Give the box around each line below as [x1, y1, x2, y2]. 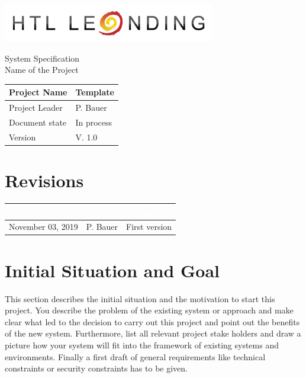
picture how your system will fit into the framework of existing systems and [5, 338, 279, 351]
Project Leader [9, 101, 63, 114]
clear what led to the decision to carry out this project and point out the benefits [5, 315, 300, 328]
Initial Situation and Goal [5, 258, 220, 282]
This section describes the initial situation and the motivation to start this [5, 292, 275, 305]
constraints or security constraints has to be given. [5, 362, 188, 374]
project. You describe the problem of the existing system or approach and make [5, 304, 294, 316]
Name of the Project [5, 63, 79, 76]
